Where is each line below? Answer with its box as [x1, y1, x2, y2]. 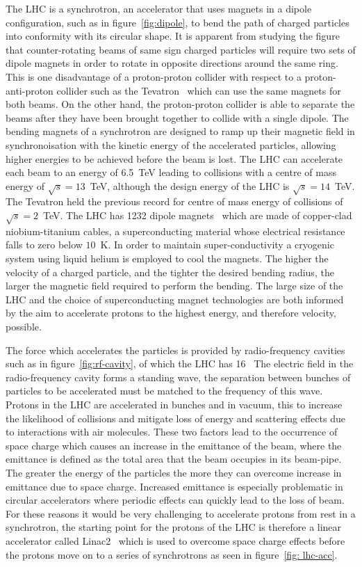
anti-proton [6, 83, 54, 97]
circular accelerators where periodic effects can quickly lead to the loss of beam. [6, 493, 345, 507]
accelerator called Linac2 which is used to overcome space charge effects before [6, 533, 345, 548]
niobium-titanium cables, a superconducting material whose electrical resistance [6, 223, 345, 238]
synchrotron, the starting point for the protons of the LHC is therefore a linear [6, 520, 342, 534]
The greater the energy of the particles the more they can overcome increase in [6, 465, 342, 479]
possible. [6, 319, 42, 333]
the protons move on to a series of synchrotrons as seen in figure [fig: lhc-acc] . [6, 547, 338, 561]
